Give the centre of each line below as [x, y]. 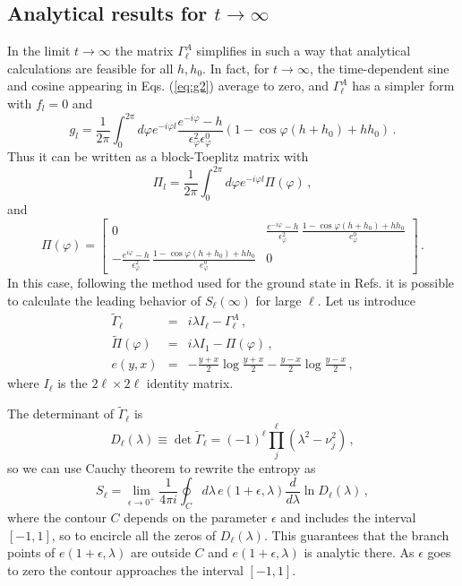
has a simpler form [403, 86]
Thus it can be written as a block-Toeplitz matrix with [158, 156]
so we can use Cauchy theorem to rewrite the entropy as [162, 467]
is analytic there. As [359, 552]
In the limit [39, 51]
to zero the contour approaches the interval [125, 570]
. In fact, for [236, 68]
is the [73, 383]
